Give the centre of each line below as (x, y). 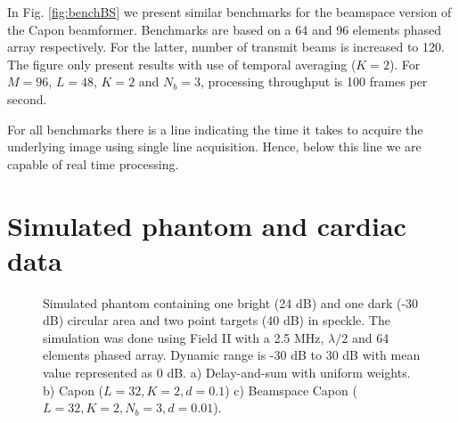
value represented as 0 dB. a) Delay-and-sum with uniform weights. (227, 373)
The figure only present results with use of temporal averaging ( (182, 64)
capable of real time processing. (93, 163)
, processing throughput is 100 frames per (314, 81)
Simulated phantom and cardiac (207, 225)
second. (27, 98)
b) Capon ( (74, 390)
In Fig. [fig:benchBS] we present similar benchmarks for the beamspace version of (229, 12)
